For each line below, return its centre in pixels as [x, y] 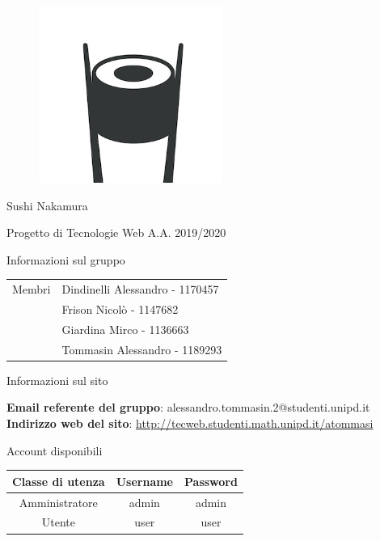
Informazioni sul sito [57, 380]
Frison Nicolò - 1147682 [120, 309]
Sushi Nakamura [47, 205]
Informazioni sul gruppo [66, 259]
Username [144, 481]
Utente [58, 522]
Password [211, 481]
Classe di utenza [59, 481]
